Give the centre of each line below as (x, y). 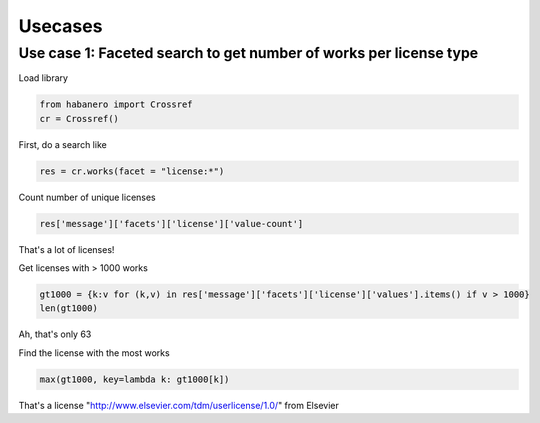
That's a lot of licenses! (66, 249)
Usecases (60, 26)
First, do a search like (62, 144)
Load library (43, 78)
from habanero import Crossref (116, 104)
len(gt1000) (69, 308)
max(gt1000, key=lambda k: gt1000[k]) (134, 379)
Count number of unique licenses (87, 197)
